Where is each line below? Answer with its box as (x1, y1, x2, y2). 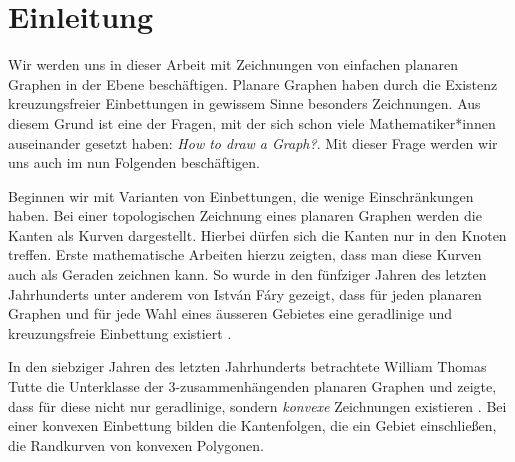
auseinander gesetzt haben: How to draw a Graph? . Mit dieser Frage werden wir (8, 132, 498, 153)
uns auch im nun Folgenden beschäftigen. (8, 152, 260, 173)
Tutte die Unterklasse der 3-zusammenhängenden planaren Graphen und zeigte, (8, 376, 497, 397)
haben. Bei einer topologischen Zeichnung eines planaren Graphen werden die (8, 205, 482, 226)
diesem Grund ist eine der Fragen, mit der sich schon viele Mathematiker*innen (8, 112, 496, 133)
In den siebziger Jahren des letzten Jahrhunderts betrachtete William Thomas (8, 356, 487, 377)
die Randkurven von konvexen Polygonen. (8, 434, 264, 455)
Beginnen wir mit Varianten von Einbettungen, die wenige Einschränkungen (8, 185, 474, 206)
